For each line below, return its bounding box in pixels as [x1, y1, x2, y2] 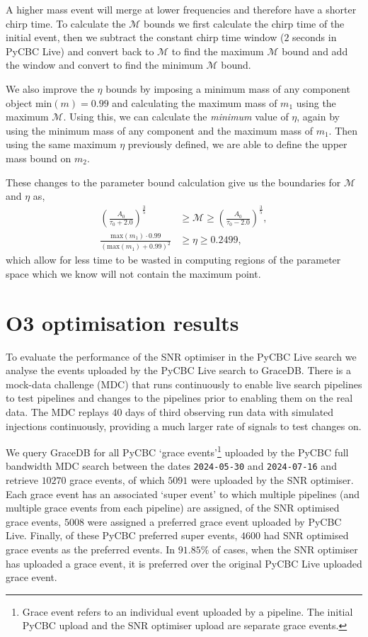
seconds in [292, 30, 337, 45]
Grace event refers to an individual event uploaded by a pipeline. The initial [22, 604, 353, 619]
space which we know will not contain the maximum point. [6, 266, 261, 281]
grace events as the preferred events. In [6, 542, 176, 557]
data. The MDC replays [6, 405, 109, 419]
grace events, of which [69, 473, 165, 487]
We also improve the [6, 81, 94, 96]
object [6, 95, 33, 110]
